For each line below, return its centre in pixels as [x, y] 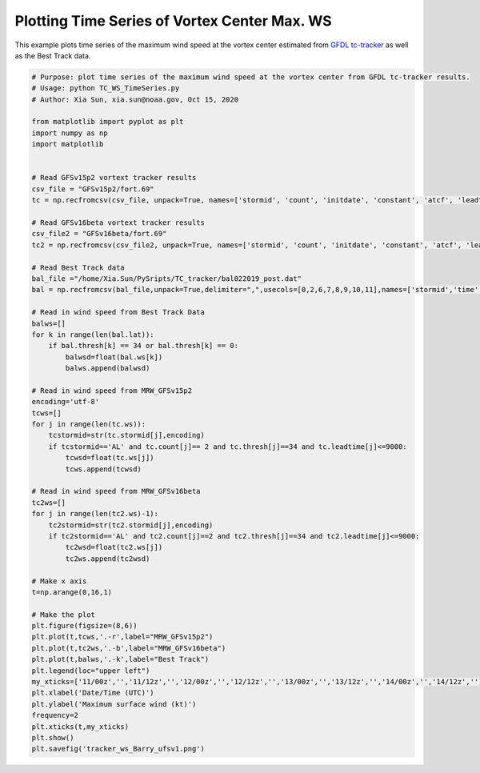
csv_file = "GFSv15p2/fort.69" [93, 189]
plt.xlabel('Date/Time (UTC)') [93, 693]
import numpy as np [70, 133]
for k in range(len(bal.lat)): [93, 334]
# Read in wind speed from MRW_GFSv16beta [116, 491]
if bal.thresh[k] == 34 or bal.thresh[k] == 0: [144, 346]
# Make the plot [64, 615]
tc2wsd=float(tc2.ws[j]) [114, 547]
